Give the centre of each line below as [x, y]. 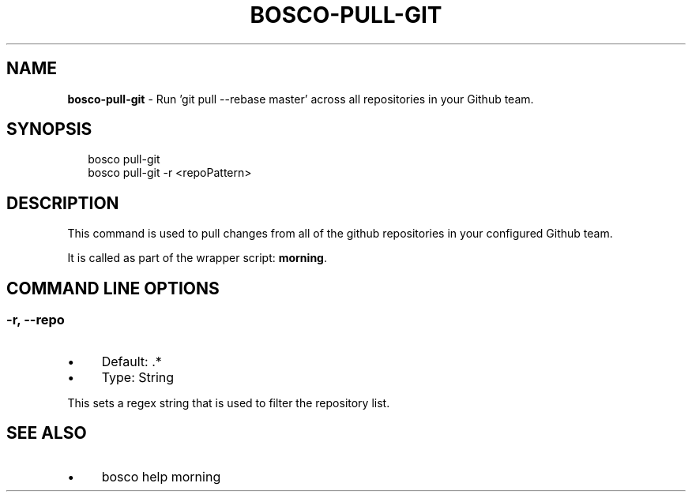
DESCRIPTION [63, 203]
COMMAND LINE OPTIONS [113, 288]
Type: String [138, 377]
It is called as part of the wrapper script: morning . [197, 258]
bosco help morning [161, 477]
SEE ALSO [47, 432]
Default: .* [132, 361]
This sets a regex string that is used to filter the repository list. [229, 403]
